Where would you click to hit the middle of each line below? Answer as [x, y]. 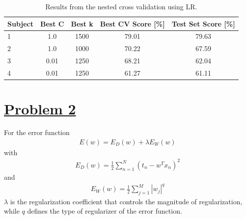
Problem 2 [40, 109]
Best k [82, 23]
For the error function [37, 132]
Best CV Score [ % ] [132, 23]
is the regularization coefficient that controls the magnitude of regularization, [126, 201]
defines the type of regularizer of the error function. [105, 211]
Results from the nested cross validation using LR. [121, 6]
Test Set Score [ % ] [203, 23]
